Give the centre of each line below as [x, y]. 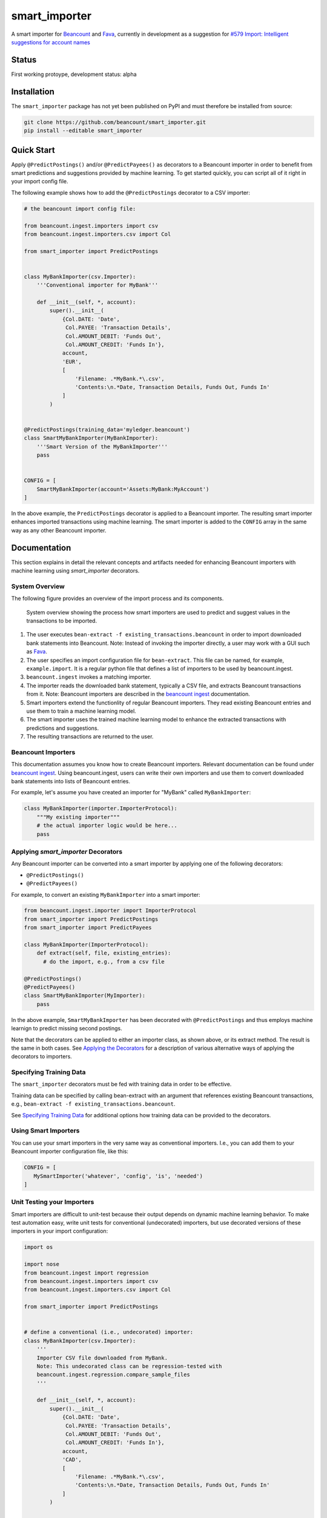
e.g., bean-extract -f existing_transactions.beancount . [93, 1104]
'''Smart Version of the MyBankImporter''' [102, 447]
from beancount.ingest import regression [86, 1273]
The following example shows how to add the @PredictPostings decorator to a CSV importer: [131, 192]
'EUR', [72, 362]
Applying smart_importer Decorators [67, 851]
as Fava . [37, 652]
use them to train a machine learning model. [81, 711]
